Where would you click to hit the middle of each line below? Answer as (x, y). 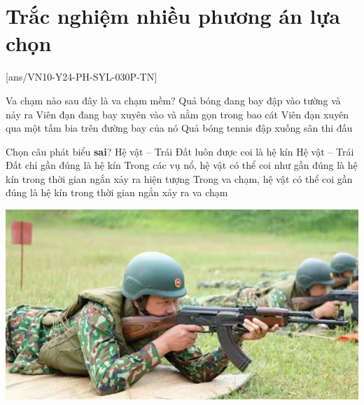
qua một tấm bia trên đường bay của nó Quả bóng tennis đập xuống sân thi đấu (179, 128)
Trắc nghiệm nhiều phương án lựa (173, 16)
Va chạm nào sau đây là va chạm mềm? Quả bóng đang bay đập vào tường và (173, 100)
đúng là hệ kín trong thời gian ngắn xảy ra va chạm (117, 192)
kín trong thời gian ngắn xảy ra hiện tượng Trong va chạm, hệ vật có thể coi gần (179, 178)
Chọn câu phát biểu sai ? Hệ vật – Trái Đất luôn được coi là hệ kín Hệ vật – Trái (180, 151)
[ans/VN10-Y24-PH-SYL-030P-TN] (82, 77)
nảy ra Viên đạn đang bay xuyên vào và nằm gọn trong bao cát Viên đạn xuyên (177, 114)
